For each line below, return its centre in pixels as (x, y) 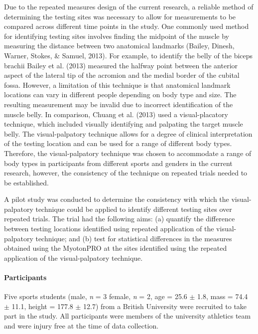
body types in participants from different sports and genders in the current (118, 163)
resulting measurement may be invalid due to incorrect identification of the (119, 104)
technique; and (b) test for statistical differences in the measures (134, 238)
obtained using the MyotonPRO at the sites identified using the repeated (116, 248)
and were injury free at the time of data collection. (81, 326)
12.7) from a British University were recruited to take (165, 306)
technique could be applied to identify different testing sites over (134, 209)
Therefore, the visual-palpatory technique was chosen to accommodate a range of (128, 153)
